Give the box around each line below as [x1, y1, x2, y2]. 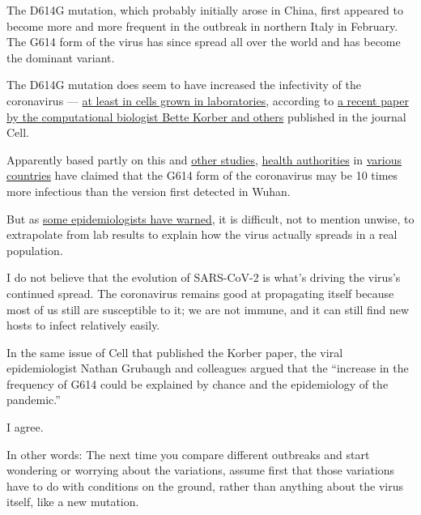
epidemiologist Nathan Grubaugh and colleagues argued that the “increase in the [6, 360, 409, 377]
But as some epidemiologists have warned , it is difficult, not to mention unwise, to [6, 210, 415, 227]
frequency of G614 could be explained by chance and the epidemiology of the [6, 375, 389, 392]
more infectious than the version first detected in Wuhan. [6, 182, 291, 199]
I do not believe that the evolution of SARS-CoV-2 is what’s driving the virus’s [6, 269, 401, 286]
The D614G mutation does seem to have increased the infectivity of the [6, 76, 362, 93]
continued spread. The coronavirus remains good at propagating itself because [6, 284, 394, 301]
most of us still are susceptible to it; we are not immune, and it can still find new [6, 300, 410, 317]
